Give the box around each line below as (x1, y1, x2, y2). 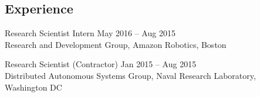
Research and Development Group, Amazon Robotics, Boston (5, 38, 227, 50)
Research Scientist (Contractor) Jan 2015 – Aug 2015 (5, 58, 197, 70)
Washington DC (5, 81, 62, 93)
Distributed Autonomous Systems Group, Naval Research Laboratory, (5, 69, 256, 81)
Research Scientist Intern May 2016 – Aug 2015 (5, 27, 175, 39)
